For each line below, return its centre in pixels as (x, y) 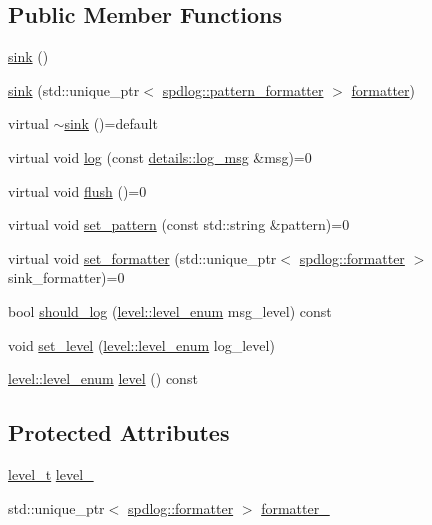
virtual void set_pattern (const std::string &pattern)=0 (179, 224)
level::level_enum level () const (103, 378)
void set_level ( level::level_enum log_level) (141, 344)
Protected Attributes (119, 432)
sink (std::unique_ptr (74, 89)
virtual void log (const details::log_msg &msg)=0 (160, 156)
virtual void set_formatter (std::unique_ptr (142, 257)
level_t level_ (51, 473)
